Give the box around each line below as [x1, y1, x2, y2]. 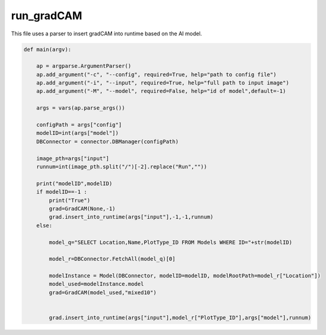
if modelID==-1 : [36, 189, 87, 195]
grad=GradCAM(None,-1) [49, 205, 116, 212]
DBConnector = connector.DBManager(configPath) [36, 138, 179, 145]
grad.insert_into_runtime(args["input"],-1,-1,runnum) [49, 213, 214, 221]
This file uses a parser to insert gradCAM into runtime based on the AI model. [11, 30, 203, 37]
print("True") [49, 197, 90, 204]
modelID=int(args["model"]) [36, 129, 119, 137]
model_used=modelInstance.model [49, 280, 144, 288]
